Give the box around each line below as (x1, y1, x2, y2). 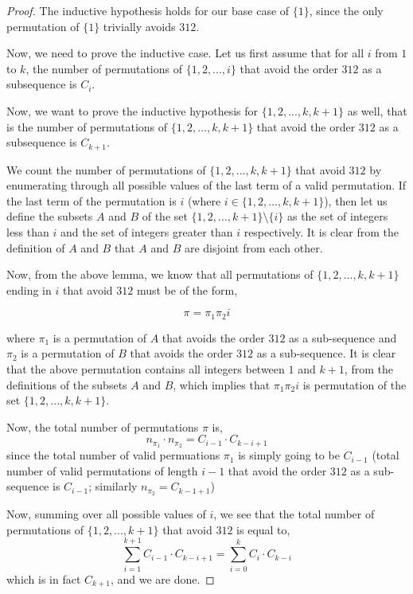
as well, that (347, 102, 407, 119)
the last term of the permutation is (6, 192, 177, 209)
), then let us (324, 192, 388, 209)
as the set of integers (286, 208, 388, 225)
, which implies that (173, 376, 271, 393)
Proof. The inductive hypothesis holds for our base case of (6, 2, 290, 18)
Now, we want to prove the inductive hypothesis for (6, 102, 258, 119)
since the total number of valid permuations (6, 447, 220, 463)
